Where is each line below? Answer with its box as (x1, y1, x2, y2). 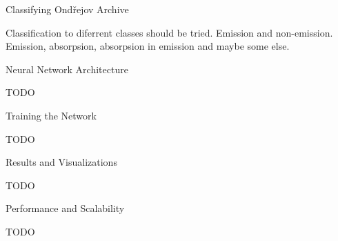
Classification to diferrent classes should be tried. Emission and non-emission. (6, 25, 333, 39)
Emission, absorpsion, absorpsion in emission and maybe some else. (6, 39, 290, 53)
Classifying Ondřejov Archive (6, 2, 129, 16)
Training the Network (6, 108, 97, 122)
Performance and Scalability (6, 201, 125, 215)
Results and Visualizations (6, 155, 117, 169)
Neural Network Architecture (6, 61, 128, 76)
